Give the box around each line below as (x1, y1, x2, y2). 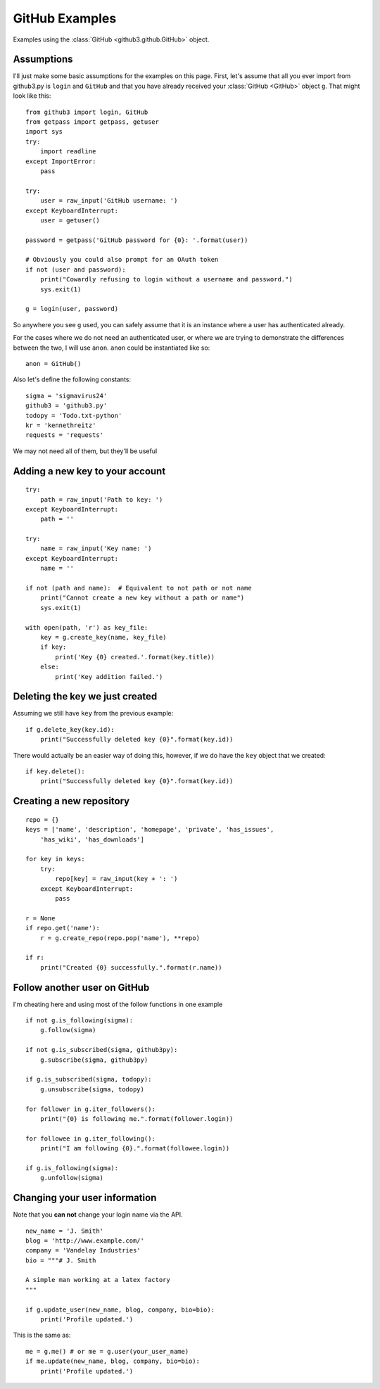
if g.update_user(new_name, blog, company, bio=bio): (25, 1305, 215, 1314)
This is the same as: (13, 1331, 71, 1340)
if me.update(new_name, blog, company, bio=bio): (25, 1357, 201, 1365)
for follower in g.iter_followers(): (25, 1105, 156, 1113)
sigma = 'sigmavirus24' (25, 391, 108, 400)
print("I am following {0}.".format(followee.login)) (39, 1144, 230, 1153)
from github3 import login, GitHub (25, 108, 148, 116)
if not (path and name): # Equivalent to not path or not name (25, 584, 253, 592)
